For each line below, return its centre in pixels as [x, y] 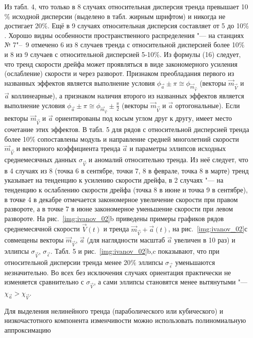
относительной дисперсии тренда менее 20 [67, 262]
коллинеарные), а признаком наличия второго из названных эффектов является [128, 96]
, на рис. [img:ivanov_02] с [208, 229]
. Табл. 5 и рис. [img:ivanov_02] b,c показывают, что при [135, 251]
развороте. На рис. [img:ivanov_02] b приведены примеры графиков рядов [114, 218]
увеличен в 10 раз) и [205, 240]
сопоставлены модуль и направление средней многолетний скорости [138, 139]
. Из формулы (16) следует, [200, 54]
